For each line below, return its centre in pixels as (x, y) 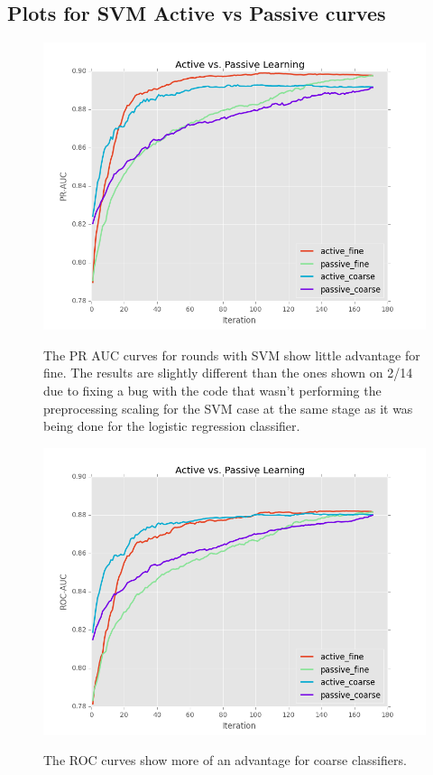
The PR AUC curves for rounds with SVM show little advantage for (232, 355)
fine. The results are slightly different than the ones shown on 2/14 (228, 373)
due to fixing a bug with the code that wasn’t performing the (212, 390)
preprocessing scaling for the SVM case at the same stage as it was (228, 408)
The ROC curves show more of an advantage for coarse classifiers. (225, 760)
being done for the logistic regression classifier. (172, 426)
